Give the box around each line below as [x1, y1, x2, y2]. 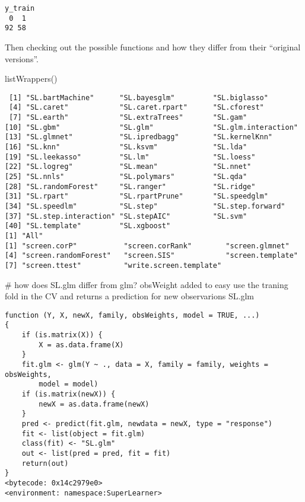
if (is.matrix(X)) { [21, 331, 103, 340]
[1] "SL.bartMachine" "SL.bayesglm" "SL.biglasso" [9, 93, 268, 102]
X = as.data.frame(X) [39, 340, 124, 349]
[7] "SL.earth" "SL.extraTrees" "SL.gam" [9, 113, 247, 122]
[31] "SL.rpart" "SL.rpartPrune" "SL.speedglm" [5, 192, 268, 201]
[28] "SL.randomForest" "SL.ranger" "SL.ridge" [5, 182, 256, 191]
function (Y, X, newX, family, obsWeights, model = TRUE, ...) [5, 311, 260, 319]
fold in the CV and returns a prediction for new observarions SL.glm [5, 290, 254, 302]
